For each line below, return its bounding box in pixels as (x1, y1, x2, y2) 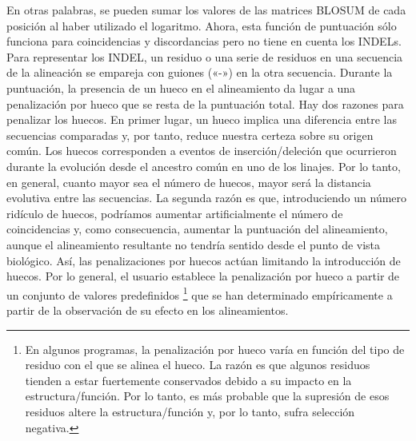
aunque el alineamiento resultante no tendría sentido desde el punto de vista (6, 236, 381, 252)
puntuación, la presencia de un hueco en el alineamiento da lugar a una (6, 79, 356, 96)
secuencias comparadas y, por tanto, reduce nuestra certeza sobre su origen (6, 126, 374, 143)
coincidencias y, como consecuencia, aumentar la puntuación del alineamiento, (6, 220, 388, 237)
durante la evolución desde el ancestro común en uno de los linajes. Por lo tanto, (6, 157, 401, 174)
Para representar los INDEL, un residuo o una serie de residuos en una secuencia (6, 48, 403, 65)
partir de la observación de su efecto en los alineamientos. (6, 301, 289, 318)
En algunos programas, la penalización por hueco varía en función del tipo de (25, 340, 405, 357)
